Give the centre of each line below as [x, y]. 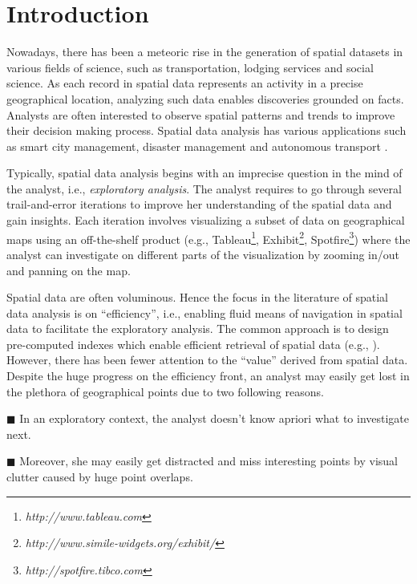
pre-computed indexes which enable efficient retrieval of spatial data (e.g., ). [193, 344]
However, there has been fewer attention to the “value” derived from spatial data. [207, 360]
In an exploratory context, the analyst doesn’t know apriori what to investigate [215, 418]
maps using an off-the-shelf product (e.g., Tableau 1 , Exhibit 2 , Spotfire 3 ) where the [208, 237]
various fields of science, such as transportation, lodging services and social [190, 67]
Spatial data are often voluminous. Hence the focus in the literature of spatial [197, 297]
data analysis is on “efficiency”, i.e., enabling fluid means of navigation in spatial [204, 312]
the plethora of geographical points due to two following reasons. [165, 391]
